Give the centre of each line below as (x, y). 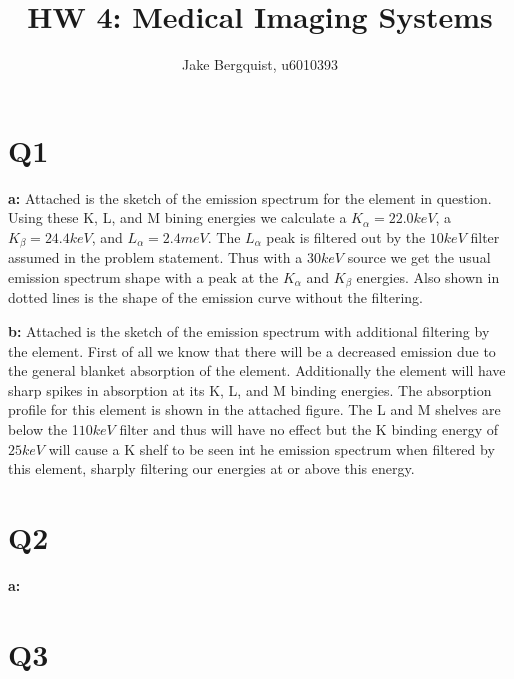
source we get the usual (419, 257)
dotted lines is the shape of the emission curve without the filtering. (216, 297)
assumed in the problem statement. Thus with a (155, 257)
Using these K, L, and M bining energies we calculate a (177, 217)
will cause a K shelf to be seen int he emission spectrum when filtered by (271, 448)
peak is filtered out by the (346, 236)
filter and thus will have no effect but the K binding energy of (309, 428)
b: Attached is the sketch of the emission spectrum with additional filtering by (249, 330)
